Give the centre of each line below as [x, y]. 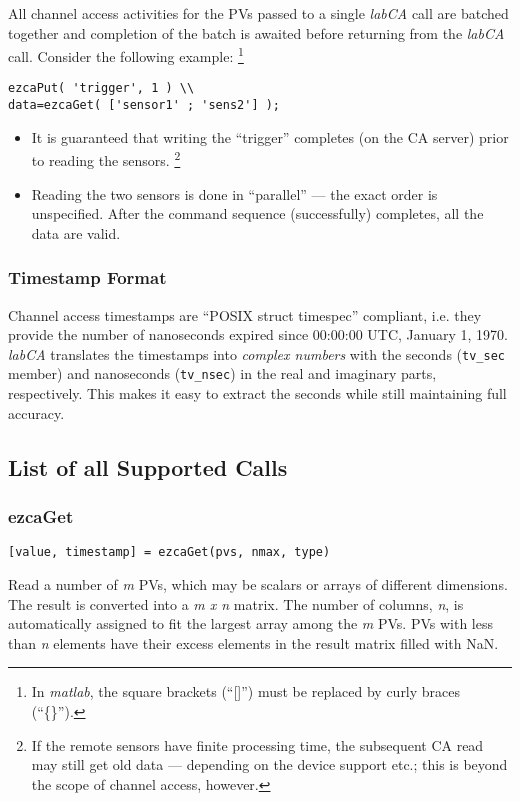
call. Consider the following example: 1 [126, 54]
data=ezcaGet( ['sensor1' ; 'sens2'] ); [144, 105]
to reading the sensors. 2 [106, 158]
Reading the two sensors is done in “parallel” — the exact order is [234, 193]
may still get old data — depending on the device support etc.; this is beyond [269, 764]
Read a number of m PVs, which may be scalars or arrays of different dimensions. [258, 583]
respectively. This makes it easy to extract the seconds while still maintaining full [257, 393]
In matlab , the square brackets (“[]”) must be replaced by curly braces [246, 691]
